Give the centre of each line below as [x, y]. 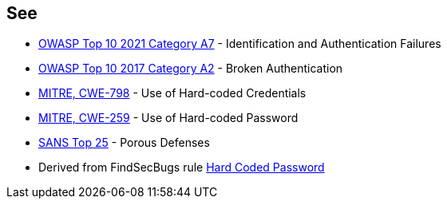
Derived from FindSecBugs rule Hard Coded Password [182, 168]
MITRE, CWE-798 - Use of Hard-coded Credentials [172, 93]
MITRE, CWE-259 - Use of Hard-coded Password [168, 118]
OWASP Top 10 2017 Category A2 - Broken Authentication [191, 69]
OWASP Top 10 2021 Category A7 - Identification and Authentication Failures [240, 44]
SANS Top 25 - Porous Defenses [124, 143]
